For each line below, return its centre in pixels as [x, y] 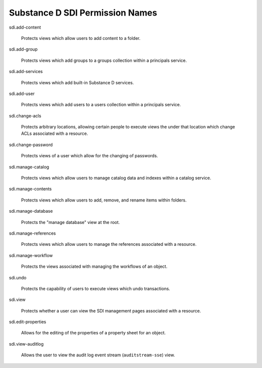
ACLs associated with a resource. [55, 133]
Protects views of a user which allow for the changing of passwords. [90, 156]
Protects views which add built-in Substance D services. [78, 82]
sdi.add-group [23, 49]
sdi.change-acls [25, 116]
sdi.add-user [22, 93]
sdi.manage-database [31, 211]
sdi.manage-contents [30, 189]
